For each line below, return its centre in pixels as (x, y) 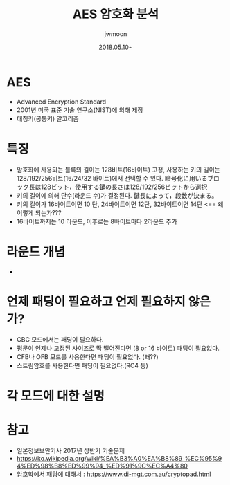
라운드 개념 (36, 251)
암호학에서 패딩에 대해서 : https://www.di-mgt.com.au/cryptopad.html (114, 474)
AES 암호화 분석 (116, 14)
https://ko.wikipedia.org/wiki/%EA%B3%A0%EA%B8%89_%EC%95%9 (119, 458)
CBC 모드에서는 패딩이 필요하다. (60, 339)
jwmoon (116, 34)
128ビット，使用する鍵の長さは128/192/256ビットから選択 (124, 187)
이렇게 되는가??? (39, 212)
